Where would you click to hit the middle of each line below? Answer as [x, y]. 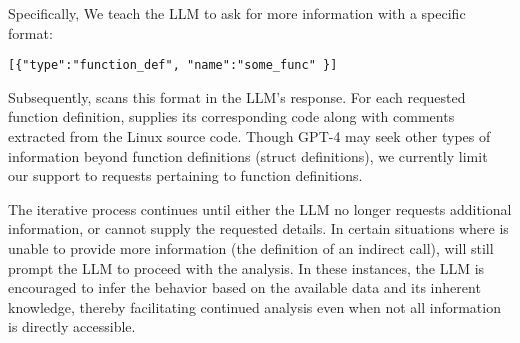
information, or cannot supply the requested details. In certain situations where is [258, 228]
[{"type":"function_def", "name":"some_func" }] [173, 65]
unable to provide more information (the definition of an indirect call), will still [251, 248]
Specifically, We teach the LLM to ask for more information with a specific [237, 13]
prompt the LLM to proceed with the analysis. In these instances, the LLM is [246, 267]
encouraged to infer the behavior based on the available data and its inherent [244, 287]
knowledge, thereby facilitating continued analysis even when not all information [254, 306]
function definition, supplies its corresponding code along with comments [231, 116]
